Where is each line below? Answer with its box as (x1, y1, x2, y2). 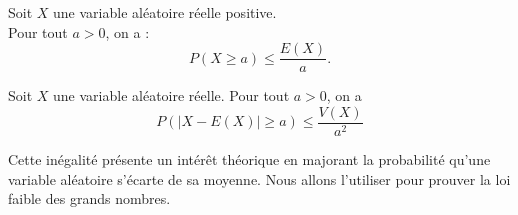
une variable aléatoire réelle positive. (53, 2, 277, 22)
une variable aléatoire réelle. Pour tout (53, 85, 290, 106)
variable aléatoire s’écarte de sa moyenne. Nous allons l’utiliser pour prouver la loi (8, 168, 511, 189)
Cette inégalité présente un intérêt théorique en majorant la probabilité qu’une (8, 148, 491, 169)
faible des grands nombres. (8, 188, 171, 209)
